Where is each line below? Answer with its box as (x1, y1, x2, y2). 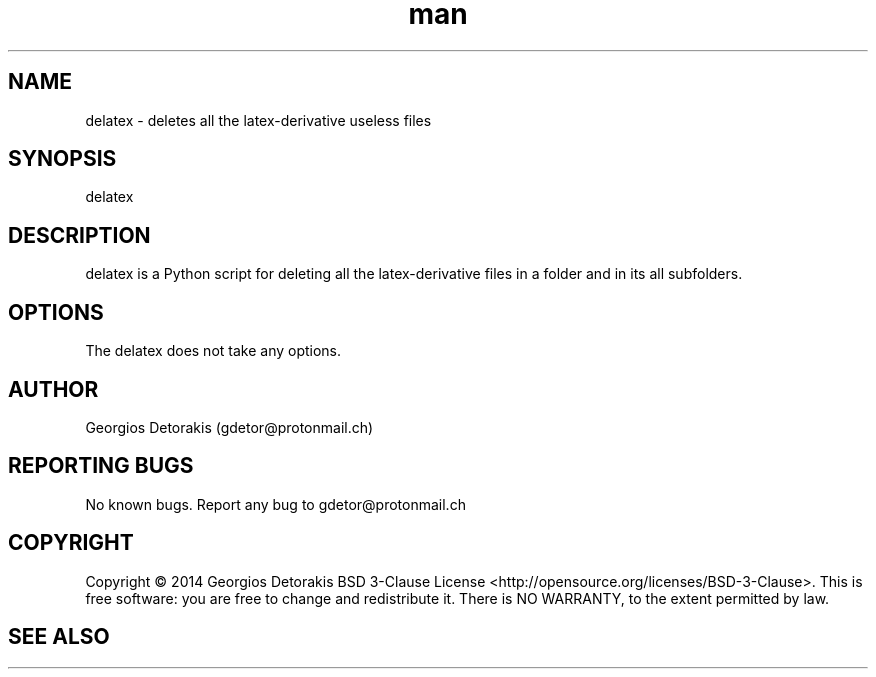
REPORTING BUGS (8, 453, 194, 479)
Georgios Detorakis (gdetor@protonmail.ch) (85, 418, 374, 436)
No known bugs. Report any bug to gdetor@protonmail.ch (85, 495, 466, 513)
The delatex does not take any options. (85, 342, 342, 360)
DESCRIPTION (8, 222, 151, 248)
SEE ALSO (8, 624, 110, 650)
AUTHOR (8, 376, 99, 402)
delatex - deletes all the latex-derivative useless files (85, 111, 432, 129)
